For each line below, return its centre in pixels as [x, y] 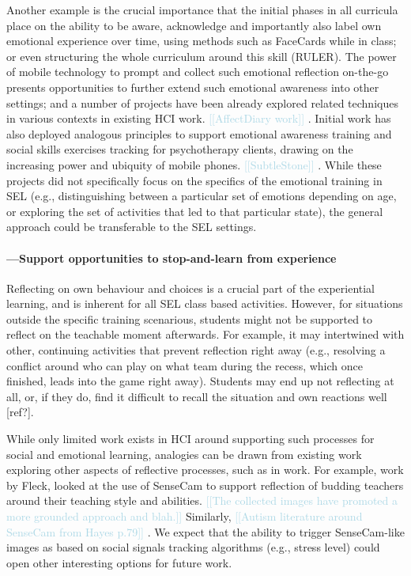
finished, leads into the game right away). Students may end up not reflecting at [200, 381]
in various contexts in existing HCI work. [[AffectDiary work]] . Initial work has [199, 118]
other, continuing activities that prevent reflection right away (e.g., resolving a [196, 350]
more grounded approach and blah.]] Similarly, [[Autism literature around [185, 516]
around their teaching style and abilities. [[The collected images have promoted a [202, 500]
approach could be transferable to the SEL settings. [132, 227]
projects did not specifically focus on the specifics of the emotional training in [194, 180]
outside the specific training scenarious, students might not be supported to [190, 318]
